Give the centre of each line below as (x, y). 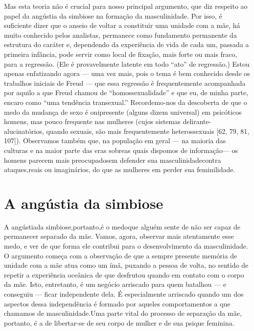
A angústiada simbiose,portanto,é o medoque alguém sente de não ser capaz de (122, 226)
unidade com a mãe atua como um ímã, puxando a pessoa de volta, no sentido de (126, 265)
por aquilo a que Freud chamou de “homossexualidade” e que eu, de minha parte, (126, 92)
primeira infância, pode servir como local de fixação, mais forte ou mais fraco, (121, 54)
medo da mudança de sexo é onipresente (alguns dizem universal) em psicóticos (123, 112)
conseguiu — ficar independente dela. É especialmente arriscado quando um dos (124, 293)
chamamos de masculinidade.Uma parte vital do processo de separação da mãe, (123, 313)
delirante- (197, 121)
